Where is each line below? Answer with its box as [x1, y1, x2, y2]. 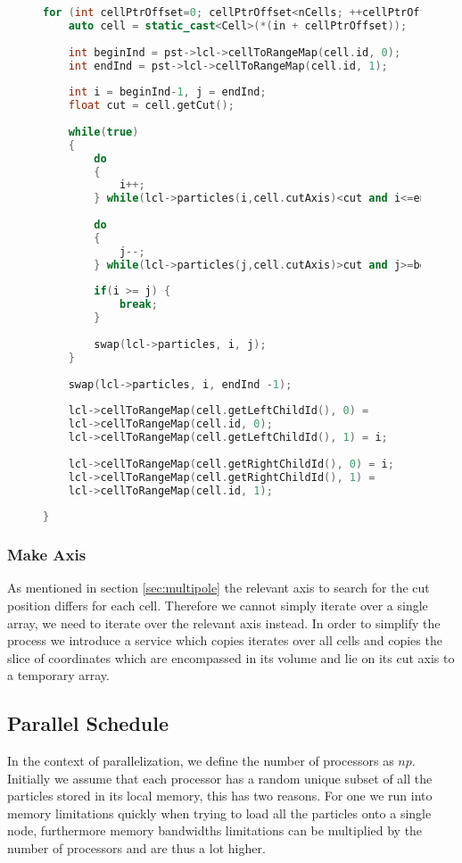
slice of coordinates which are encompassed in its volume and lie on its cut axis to [7, 648, 455, 667]
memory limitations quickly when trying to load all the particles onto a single [7, 803, 432, 822]
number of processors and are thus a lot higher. [7, 839, 266, 858]
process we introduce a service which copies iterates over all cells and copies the [7, 631, 442, 650]
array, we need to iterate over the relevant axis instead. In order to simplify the [7, 613, 441, 632]
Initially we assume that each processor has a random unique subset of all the [7, 768, 433, 787]
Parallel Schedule [7, 709, 169, 737]
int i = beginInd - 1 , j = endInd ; [68, 86, 267, 99]
